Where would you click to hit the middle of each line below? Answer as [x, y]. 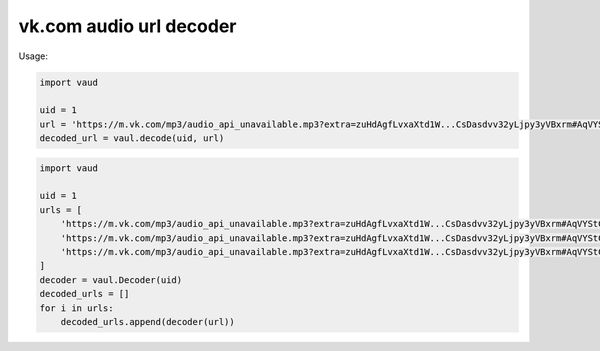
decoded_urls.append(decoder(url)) [147, 321]
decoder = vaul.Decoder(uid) [111, 279]
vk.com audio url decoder [127, 26]
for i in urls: [76, 308]
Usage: [33, 56]
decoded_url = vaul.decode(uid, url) [132, 138]
